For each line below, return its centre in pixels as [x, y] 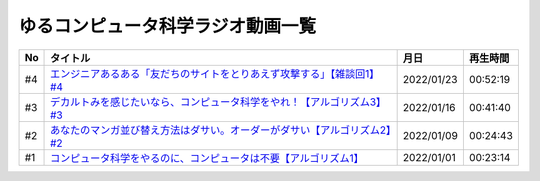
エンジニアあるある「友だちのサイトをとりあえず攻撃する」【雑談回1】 [215, 73]
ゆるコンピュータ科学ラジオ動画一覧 [167, 26]
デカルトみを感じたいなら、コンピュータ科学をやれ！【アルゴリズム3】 [218, 102]
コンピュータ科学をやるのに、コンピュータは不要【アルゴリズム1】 [207, 158]
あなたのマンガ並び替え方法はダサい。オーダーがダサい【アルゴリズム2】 [221, 130]
